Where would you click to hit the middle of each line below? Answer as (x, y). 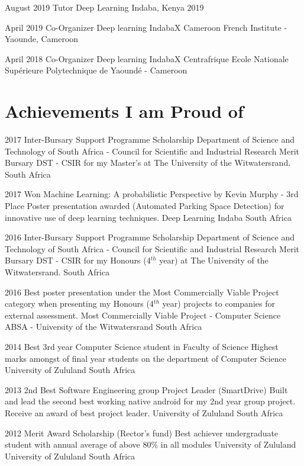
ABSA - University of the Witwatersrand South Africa (104, 327)
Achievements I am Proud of (124, 111)
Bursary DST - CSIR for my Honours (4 (78, 260)
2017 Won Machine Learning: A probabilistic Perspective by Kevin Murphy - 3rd (152, 194)
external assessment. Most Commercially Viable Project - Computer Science (143, 315)
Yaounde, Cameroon (42, 39)
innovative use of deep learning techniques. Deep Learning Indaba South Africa (148, 217)
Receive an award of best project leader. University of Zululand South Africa (144, 412)
